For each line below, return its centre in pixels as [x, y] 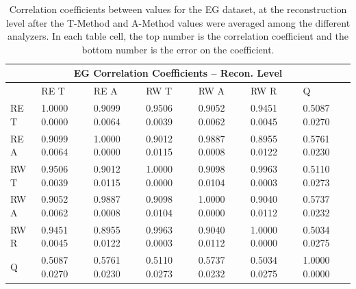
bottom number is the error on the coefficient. [178, 49]
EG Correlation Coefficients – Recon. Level [178, 73]
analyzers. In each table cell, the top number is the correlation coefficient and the [178, 36]
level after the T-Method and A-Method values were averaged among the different [178, 22]
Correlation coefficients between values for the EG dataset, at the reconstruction [178, 9]
